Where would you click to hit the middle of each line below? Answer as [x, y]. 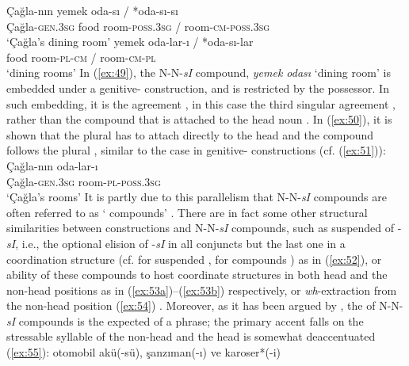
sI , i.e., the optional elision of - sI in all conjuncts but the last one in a [176, 243]
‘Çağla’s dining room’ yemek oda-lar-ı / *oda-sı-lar [130, 42]
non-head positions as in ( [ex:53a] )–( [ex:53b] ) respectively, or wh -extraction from [202, 290]
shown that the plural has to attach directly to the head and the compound [190, 134]
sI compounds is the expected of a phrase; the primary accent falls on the [185, 320]
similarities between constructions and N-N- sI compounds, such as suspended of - [204, 228]
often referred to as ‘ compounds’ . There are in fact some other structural [187, 212]
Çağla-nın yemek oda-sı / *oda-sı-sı [92, 10]
